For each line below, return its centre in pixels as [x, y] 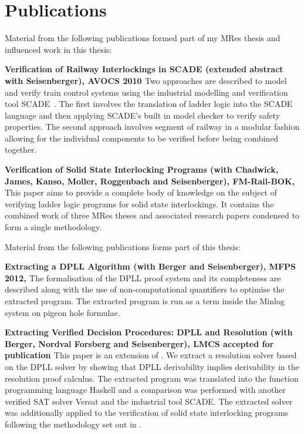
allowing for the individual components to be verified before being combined [142, 138]
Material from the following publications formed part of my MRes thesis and [143, 38]
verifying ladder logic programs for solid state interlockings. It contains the [139, 203]
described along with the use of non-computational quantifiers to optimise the [145, 289]
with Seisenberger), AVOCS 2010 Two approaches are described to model [146, 80]
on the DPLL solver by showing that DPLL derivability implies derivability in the [152, 366]
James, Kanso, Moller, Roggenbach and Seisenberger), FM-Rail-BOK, [150, 181]
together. [21, 149]
